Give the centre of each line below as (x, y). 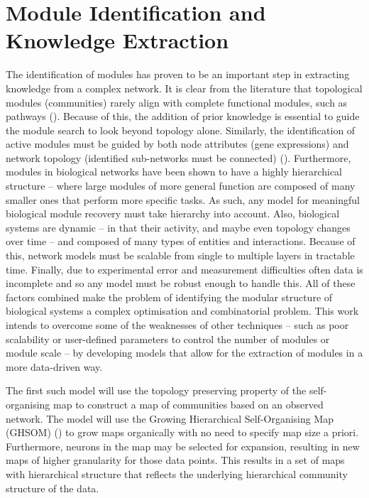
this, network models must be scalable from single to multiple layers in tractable (180, 255)
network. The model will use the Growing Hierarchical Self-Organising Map (170, 418)
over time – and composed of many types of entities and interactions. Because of (181, 241)
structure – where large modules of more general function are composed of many (181, 186)
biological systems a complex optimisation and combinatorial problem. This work (182, 311)
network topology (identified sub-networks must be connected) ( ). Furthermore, (178, 157)
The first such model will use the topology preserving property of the (156, 390)
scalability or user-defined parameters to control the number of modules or (168, 339)
